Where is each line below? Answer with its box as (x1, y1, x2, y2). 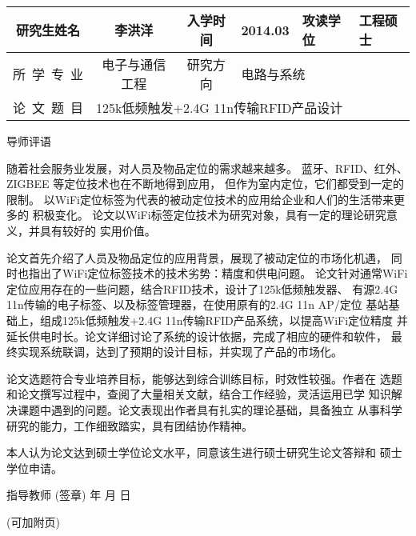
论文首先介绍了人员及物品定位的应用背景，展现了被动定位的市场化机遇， (6, 249, 387, 266)
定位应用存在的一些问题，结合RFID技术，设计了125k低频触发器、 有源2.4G (6, 280, 398, 297)
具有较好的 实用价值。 (39, 222, 156, 238)
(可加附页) (6, 513, 60, 530)
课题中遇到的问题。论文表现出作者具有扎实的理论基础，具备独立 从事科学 (17, 401, 402, 418)
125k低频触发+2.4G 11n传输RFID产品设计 (96, 98, 343, 117)
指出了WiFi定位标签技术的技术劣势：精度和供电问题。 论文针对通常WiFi (28, 265, 408, 282)
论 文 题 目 (13, 98, 84, 117)
